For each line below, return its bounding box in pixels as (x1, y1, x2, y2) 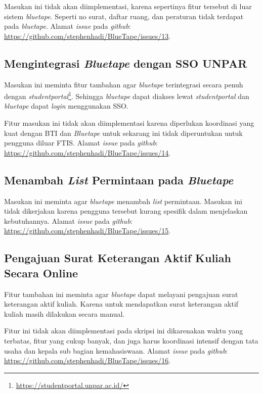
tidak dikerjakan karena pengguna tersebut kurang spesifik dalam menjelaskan (4, 206, 248, 216)
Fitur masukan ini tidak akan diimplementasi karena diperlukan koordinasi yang (4, 118, 254, 128)
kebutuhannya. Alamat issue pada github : (4, 215, 133, 226)
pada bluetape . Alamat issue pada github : (4, 21, 131, 31)
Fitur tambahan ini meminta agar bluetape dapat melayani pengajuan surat (4, 288, 238, 299)
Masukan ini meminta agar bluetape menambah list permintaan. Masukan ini (4, 195, 242, 206)
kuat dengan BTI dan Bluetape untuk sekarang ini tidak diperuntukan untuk (4, 127, 243, 138)
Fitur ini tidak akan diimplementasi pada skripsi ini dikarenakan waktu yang (4, 325, 243, 336)
